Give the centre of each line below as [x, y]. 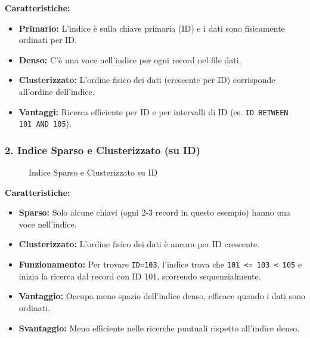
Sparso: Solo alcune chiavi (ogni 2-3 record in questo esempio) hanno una [154, 212]
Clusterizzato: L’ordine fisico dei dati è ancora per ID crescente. [139, 244]
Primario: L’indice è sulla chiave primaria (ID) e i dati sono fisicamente [152, 28]
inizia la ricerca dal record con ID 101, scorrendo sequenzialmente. [140, 276]
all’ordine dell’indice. [57, 91]
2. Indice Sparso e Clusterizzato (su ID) [103, 150]
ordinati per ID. [48, 40]
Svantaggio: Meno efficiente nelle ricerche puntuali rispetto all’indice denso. [159, 328]
